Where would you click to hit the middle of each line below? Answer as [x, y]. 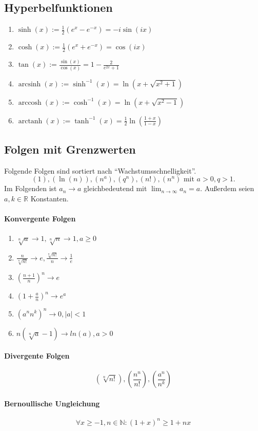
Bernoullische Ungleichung [52, 403]
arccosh [30, 102]
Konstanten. [49, 198]
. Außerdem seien [227, 188]
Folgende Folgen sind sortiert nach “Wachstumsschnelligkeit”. [100, 170]
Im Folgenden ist [31, 188]
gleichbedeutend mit [115, 188]
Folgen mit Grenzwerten [70, 149]
